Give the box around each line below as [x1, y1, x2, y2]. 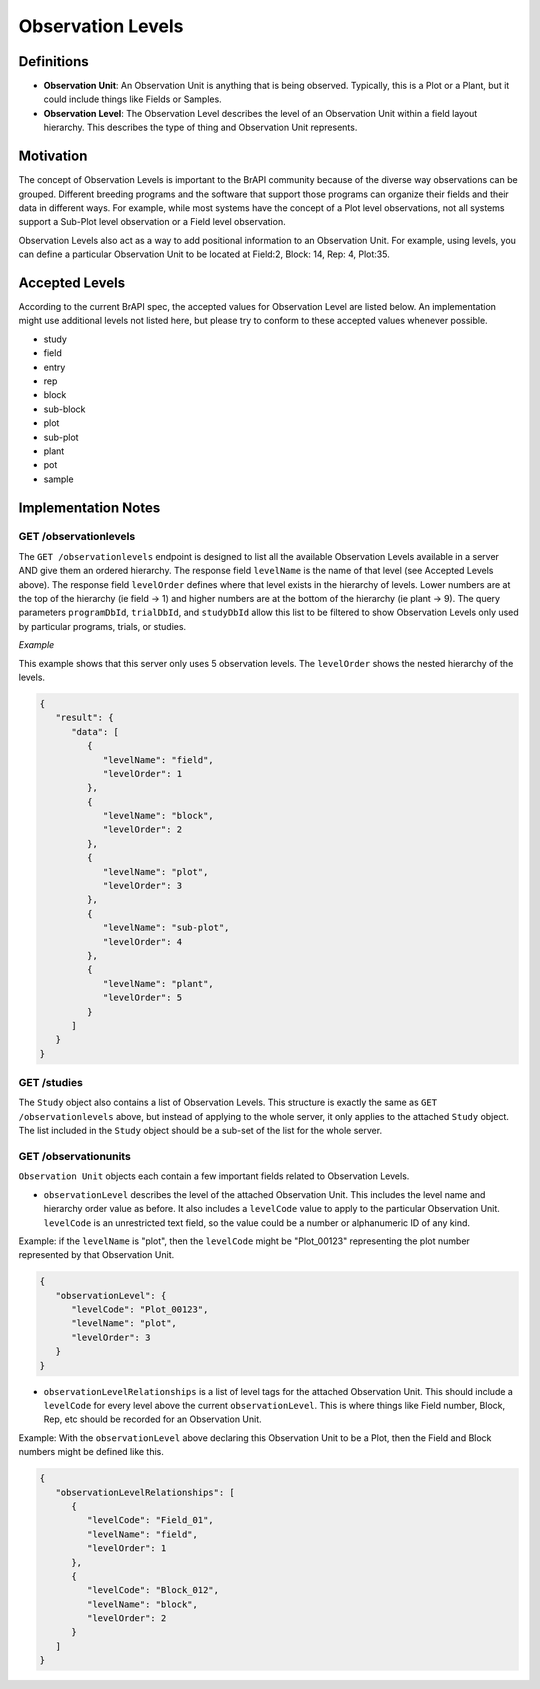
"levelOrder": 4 [102, 936, 183, 947]
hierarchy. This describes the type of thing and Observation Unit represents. [43, 121, 358, 134]
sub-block [43, 403, 86, 415]
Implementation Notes [18, 499, 161, 516]
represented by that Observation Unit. [18, 1249, 175, 1261]
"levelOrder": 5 [102, 992, 183, 1004]
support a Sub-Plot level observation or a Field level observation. [18, 216, 286, 228]
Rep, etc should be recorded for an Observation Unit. [43, 1413, 262, 1425]
